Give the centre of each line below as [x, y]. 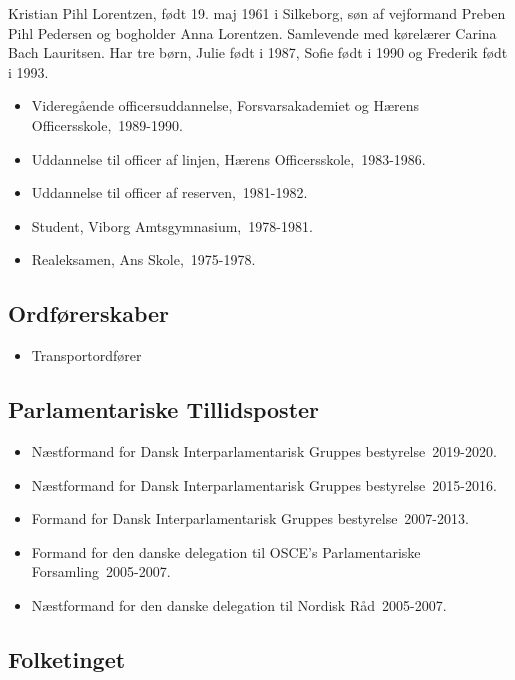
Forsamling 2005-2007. [101, 571]
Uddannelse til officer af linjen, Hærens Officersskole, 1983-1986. [228, 158]
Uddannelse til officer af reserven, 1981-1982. [169, 192]
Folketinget [67, 658]
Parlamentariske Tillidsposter [164, 409]
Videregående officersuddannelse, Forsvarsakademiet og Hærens [225, 105]
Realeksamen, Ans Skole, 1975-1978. [143, 259]
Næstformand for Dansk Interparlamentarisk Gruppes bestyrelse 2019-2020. [264, 450]
